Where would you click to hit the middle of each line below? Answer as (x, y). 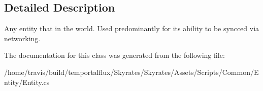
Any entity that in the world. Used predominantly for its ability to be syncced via (132, 28)
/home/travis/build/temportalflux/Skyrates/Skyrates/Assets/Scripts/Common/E (131, 72)
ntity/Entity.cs (27, 82)
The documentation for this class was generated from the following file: (114, 55)
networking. (22, 38)
